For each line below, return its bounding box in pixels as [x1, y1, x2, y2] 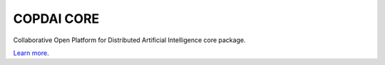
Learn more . [13, 49, 49, 57]
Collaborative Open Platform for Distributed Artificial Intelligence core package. [13, 36, 246, 44]
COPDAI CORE [13, 11, 100, 26]
